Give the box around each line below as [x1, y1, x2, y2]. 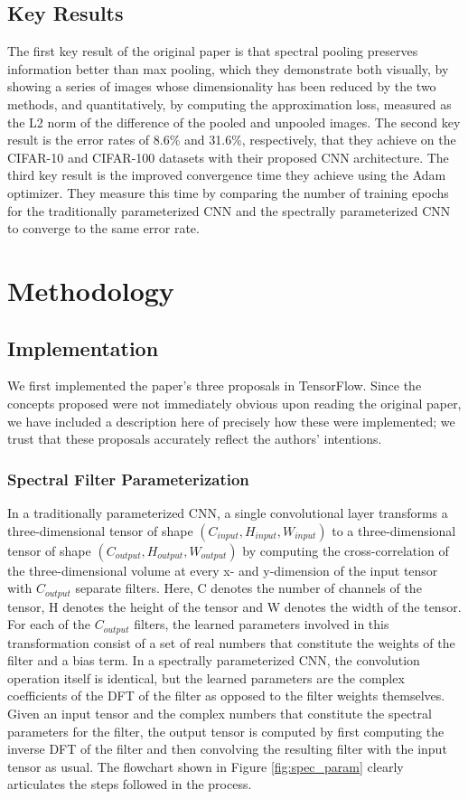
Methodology [7, 271, 174, 308]
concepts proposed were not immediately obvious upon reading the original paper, [7, 393, 462, 412]
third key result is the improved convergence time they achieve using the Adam [7, 165, 446, 184]
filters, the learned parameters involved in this [134, 615, 389, 634]
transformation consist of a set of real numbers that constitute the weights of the [7, 633, 455, 652]
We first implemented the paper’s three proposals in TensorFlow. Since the [7, 376, 422, 395]
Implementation [7, 334, 159, 362]
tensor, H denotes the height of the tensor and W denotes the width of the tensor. [7, 597, 462, 616]
